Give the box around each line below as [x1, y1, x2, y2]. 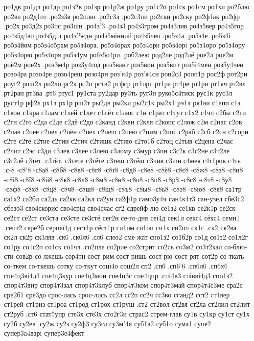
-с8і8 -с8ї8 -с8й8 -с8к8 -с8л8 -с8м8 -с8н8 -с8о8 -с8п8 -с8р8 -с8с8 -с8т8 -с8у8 [4, 174, 232, 184]
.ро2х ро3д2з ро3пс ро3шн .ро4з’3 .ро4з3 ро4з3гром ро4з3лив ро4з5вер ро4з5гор [4, 21, 244, 31]
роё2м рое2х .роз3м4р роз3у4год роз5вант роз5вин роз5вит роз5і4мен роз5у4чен [4, 59, 244, 69]
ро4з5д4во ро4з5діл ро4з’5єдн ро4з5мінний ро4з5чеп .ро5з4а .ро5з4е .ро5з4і [4, 30, 231, 40]
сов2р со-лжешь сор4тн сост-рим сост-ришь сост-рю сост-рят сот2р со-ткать [16, 251, 244, 261]
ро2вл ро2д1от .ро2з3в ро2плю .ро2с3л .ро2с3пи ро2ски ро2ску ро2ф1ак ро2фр [4, 11, 240, 21]
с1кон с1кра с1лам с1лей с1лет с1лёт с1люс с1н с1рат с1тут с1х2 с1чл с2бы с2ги [4, 107, 246, 117]
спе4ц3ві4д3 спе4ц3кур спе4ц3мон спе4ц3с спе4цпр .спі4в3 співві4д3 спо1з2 [4, 270, 233, 280]
